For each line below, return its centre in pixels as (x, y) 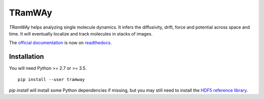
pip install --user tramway (51, 79)
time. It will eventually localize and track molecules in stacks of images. (81, 33)
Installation (26, 57)
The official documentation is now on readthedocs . (60, 43)
